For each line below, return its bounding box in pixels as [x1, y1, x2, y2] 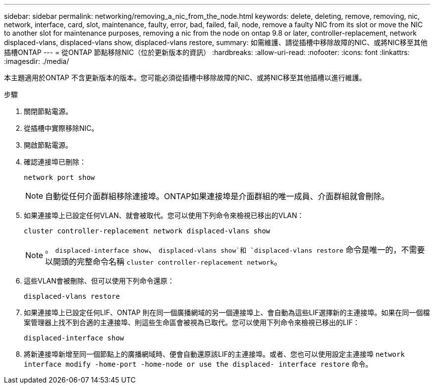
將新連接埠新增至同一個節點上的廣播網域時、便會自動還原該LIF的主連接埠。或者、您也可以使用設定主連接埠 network [24, 350, 405, 358]
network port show [24, 173, 95, 181]
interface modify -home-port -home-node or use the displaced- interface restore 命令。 [24, 360, 373, 368]
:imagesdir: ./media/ [4, 57, 69, 65]
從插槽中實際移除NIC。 [24, 124, 99, 132]
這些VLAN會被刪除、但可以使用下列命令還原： [24, 277, 174, 285]
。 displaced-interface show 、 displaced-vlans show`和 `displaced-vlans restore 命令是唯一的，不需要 [45, 245, 425, 255]
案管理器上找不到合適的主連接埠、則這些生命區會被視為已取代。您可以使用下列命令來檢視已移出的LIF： [24, 318, 360, 327]
